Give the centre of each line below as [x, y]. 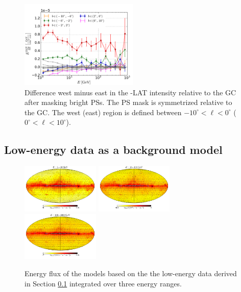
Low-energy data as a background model [113, 150]
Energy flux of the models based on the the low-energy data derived [131, 273]
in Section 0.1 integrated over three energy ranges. [103, 283]
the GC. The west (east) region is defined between [103, 112]
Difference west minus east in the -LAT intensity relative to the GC [130, 92]
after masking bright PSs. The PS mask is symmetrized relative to [128, 102]
